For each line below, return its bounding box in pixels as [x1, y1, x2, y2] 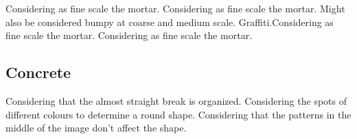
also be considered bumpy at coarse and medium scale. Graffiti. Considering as [5, 14, 334, 29]
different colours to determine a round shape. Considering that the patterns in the [5, 107, 352, 121]
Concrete [5, 62, 71, 83]
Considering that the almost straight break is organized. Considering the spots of [5, 93, 347, 108]
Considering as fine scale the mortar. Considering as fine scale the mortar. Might [5, 1, 345, 15]
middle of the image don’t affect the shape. [5, 121, 187, 135]
